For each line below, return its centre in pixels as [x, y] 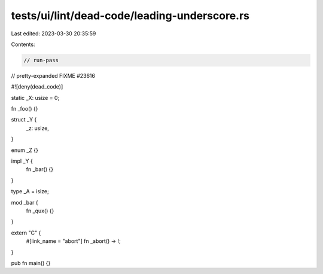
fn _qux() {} [40, 211]
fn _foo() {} [25, 109]
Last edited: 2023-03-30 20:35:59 [54, 34]
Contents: [23, 44]
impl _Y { [22, 161]
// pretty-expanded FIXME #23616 [53, 75]
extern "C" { [26, 233]
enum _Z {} [25, 150]
